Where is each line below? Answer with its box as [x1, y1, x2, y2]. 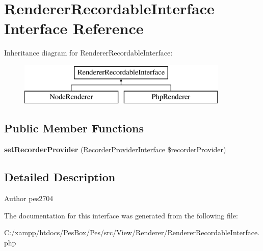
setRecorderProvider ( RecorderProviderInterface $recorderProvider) [4, 144, 226, 155]
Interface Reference [4, 18, 144, 39]
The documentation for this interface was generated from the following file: [4, 210, 238, 220]
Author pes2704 [4, 193, 54, 204]
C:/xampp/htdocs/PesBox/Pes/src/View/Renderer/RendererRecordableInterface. [4, 227, 260, 238]
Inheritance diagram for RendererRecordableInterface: [4, 47, 173, 58]
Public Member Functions [4, 120, 144, 136]
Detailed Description [4, 169, 116, 185]
